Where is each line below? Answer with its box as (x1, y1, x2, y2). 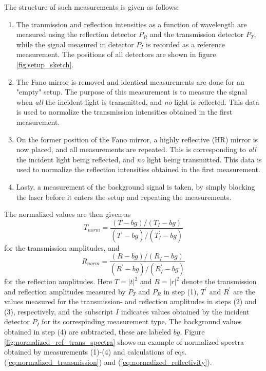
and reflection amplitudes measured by (4, 286, 126, 296)
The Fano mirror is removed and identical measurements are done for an (16, 76, 244, 87)
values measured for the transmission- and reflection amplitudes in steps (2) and (4, 296, 257, 307)
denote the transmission (181, 276, 257, 287)
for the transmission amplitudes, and (4, 242, 120, 253)
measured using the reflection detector (16, 29, 137, 40)
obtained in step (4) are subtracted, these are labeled (4, 326, 172, 337)
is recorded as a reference (146, 39, 225, 49)
